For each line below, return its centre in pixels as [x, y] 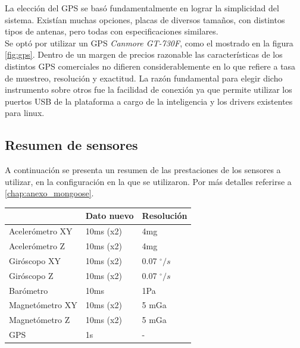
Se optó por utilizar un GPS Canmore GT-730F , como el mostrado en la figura [149, 43]
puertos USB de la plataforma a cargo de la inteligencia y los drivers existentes [149, 101]
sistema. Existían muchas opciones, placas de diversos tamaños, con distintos [145, 19]
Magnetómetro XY [43, 305]
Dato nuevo [110, 216]
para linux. [25, 113]
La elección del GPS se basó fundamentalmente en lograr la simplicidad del [142, 8]
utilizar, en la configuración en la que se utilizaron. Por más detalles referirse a [148, 181]
